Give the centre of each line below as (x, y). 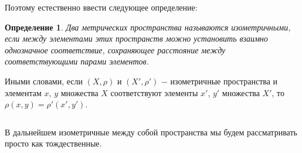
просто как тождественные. (53, 143)
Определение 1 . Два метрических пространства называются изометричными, (148, 27)
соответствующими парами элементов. (77, 61)
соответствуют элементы (154, 92)
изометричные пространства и (224, 81)
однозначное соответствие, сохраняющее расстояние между (115, 50)
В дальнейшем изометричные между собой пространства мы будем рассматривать (151, 132)
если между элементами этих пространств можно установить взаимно (136, 38)
